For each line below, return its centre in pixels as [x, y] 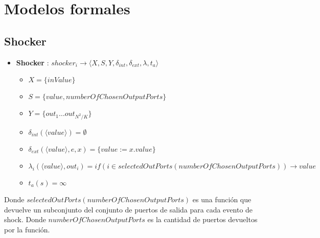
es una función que [222, 199]
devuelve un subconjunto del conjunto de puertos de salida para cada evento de [129, 209]
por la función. [27, 229]
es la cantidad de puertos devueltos [202, 219]
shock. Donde [25, 219]
